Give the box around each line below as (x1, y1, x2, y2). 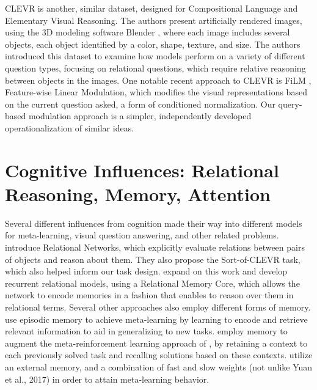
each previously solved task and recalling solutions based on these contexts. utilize (5, 348, 313, 361)
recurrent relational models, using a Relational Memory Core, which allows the (5, 276, 300, 289)
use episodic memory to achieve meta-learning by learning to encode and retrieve (5, 312, 308, 325)
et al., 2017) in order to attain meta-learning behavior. (5, 372, 210, 385)
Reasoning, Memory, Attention (5, 181, 271, 206)
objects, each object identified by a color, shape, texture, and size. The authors (5, 37, 301, 50)
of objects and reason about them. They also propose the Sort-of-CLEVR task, (5, 252, 301, 265)
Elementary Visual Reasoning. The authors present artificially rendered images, (5, 13, 302, 26)
